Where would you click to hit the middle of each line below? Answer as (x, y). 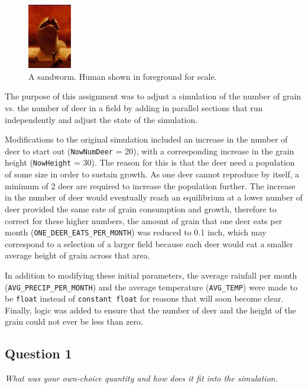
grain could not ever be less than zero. (74, 321)
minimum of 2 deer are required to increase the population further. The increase (150, 185)
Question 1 (38, 353)
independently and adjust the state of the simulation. (101, 119)
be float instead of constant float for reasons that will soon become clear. (144, 298)
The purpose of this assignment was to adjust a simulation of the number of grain (153, 96)
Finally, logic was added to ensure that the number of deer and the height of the (150, 310)
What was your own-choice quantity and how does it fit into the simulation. (141, 378)
